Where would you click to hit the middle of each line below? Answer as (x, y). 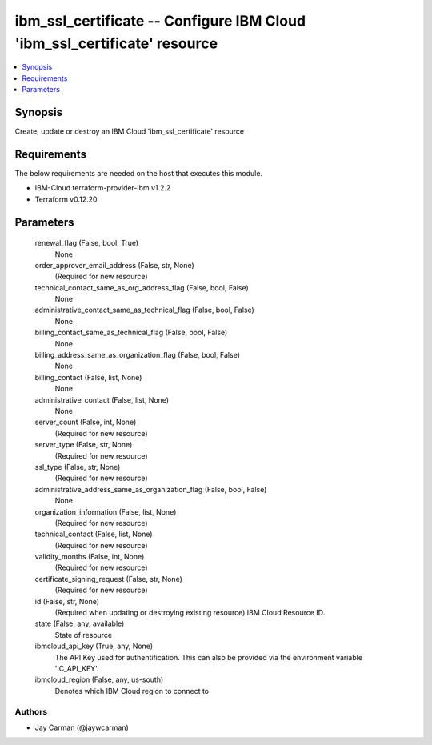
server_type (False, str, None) (84, 445)
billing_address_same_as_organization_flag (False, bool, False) (137, 355)
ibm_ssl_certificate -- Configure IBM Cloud (160, 21)
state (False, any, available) (80, 623)
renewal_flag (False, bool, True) (87, 243)
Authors (31, 711)
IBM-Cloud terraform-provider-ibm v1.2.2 (103, 188)
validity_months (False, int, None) (90, 557)
